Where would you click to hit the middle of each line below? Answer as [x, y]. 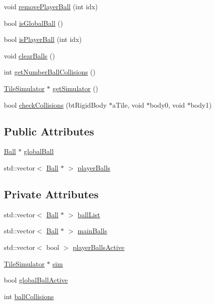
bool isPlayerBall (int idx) [43, 39]
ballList [89, 214]
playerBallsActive [99, 247]
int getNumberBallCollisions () [50, 72]
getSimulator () [75, 88]
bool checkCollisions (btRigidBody [55, 104]
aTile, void [128, 104]
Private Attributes [51, 194]
